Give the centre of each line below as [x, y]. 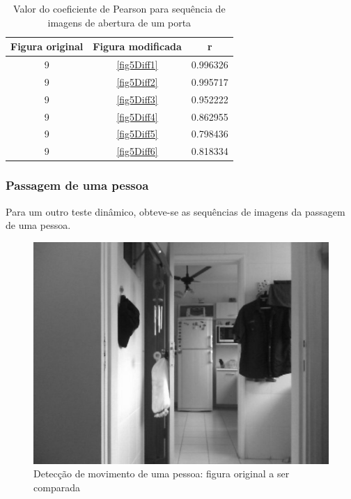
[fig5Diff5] [137, 134]
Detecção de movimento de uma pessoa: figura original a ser [162, 474]
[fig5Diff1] [137, 65]
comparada [57, 487]
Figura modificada [137, 46]
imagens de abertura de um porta [119, 22]
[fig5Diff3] [137, 99]
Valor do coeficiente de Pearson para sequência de [119, 8]
